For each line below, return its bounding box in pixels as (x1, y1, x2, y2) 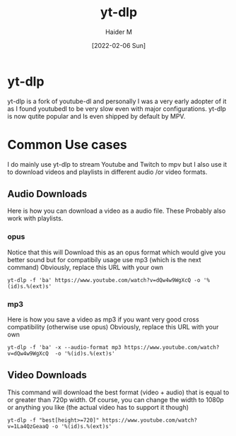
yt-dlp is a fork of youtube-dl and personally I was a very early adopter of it (7, 97, 227, 105)
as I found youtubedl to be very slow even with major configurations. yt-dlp (7, 104, 226, 113)
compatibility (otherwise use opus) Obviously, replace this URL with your (7, 323, 219, 331)
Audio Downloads (7, 188, 88, 200)
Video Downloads (7, 369, 87, 382)
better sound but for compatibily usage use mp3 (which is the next (7, 255, 201, 264)
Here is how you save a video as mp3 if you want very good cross (7, 315, 199, 324)
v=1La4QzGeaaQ (7, 423, 49, 430)
